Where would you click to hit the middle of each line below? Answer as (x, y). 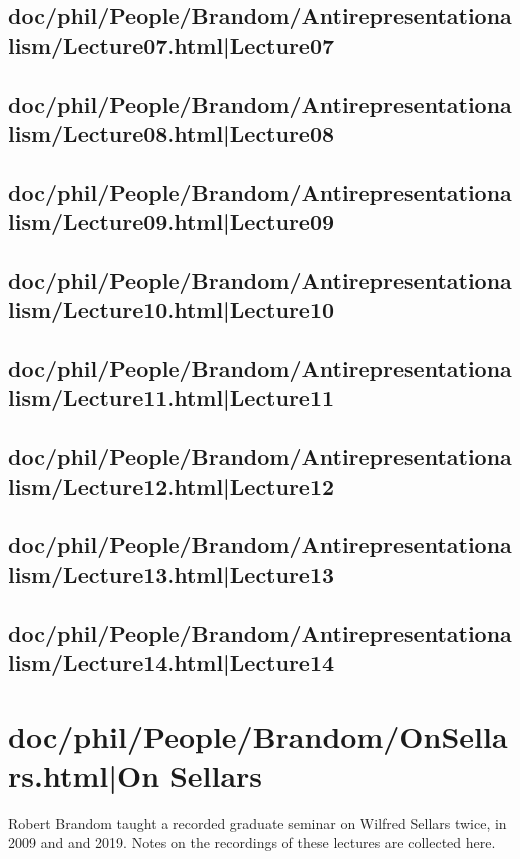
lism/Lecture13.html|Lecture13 (171, 573)
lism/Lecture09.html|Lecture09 (171, 221)
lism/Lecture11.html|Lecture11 (171, 397)
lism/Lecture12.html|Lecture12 (171, 485)
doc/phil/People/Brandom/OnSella (258, 735)
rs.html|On (84, 774)
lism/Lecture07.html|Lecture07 (171, 44)
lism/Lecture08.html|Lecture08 (171, 132)
